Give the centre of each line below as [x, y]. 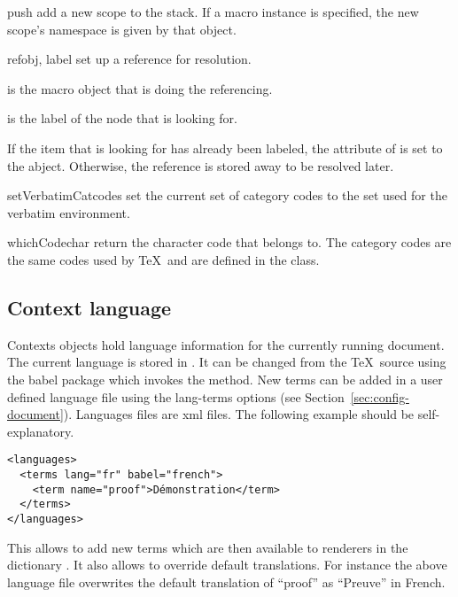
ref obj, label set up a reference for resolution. [129, 59]
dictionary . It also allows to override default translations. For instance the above [227, 565]
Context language [89, 307]
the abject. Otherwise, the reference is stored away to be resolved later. [201, 165]
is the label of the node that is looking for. [122, 118]
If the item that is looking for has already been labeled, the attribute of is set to [225, 147]
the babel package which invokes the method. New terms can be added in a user [225, 379]
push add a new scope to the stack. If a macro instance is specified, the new [213, 12]
